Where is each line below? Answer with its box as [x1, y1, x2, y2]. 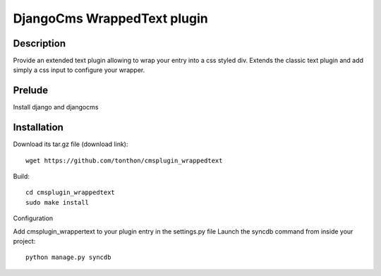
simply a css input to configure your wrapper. [13, 66, 145, 74]
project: [13, 237, 36, 245]
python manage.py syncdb [25, 253, 111, 261]
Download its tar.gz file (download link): [13, 140, 128, 148]
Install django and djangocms [13, 103, 99, 112]
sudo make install [25, 198, 90, 206]
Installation [13, 121, 64, 133]
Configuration [13, 214, 54, 222]
